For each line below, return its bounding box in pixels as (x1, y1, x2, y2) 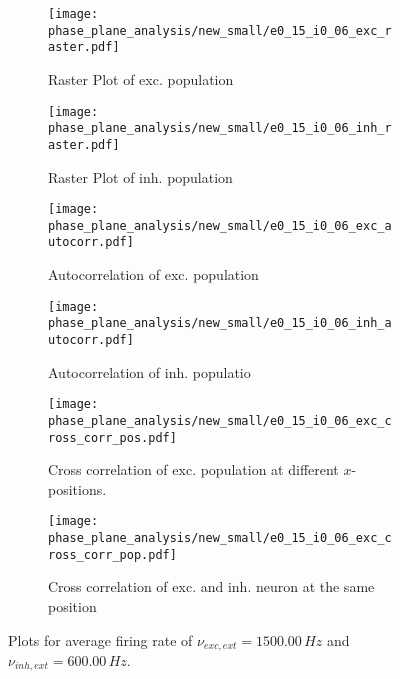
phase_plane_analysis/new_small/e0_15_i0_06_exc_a (48, 218, 392, 233)
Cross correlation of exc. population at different (48, 459, 339, 480)
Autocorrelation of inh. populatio (48, 361, 251, 382)
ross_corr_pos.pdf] (48, 430, 177, 445)
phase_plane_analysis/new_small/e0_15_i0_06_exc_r (48, 23, 392, 38)
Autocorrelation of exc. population (48, 264, 259, 285)
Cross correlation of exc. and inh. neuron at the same (48, 576, 375, 597)
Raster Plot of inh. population (48, 166, 233, 187)
